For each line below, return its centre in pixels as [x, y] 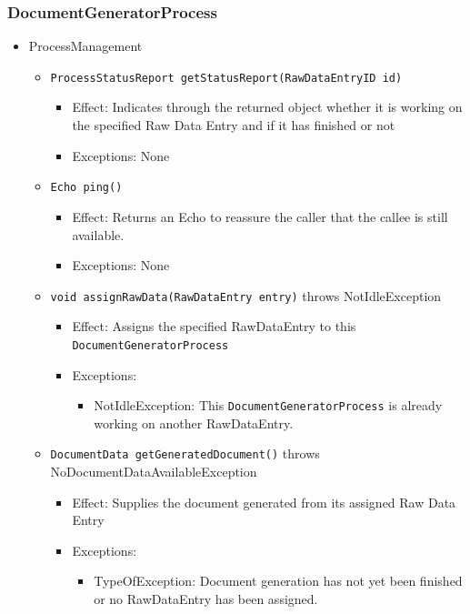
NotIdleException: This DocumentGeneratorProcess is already [268, 405]
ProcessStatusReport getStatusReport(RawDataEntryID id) [226, 78]
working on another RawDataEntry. [194, 423]
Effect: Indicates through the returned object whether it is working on [267, 107]
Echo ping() [86, 188]
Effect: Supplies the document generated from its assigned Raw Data [264, 502]
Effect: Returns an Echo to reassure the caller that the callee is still [260, 216]
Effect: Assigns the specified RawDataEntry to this [214, 326]
